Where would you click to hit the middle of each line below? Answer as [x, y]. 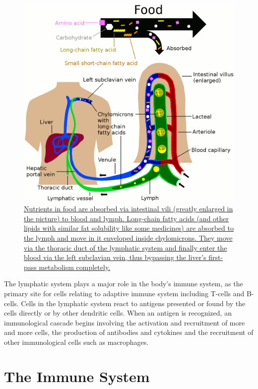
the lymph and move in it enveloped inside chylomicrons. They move [128, 238]
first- [216, 257]
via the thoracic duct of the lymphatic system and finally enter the [126, 247]
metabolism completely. [75, 267]
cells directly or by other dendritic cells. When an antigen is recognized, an [118, 313]
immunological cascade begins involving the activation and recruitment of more [125, 322]
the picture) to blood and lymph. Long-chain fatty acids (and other [127, 218]
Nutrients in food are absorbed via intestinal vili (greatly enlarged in [129, 209]
